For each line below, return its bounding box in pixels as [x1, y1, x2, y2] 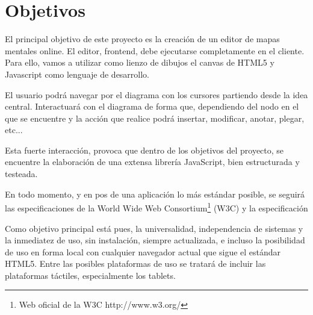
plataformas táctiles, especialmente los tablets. [5, 269, 176, 281]
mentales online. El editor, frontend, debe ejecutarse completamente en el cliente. [5, 44, 305, 57]
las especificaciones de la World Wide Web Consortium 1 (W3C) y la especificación [5, 200, 308, 214]
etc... [5, 123, 23, 136]
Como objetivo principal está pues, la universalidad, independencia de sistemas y [5, 222, 303, 234]
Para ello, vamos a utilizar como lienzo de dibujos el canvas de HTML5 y [5, 56, 274, 69]
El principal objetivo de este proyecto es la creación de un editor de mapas [5, 33, 280, 45]
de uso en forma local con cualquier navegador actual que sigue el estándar [5, 245, 281, 258]
